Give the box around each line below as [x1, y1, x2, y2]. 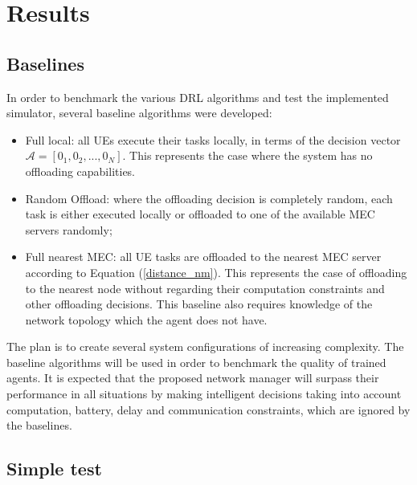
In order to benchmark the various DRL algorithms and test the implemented [6, 88, 389, 105]
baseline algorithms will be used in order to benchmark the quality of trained [6, 353, 386, 370]
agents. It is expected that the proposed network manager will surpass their [6, 369, 379, 386]
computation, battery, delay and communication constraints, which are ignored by [6, 401, 411, 418]
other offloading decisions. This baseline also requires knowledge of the [25, 295, 373, 312]
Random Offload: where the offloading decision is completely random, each [25, 190, 393, 206]
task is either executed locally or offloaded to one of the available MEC [25, 206, 375, 222]
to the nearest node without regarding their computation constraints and [25, 279, 385, 296]
